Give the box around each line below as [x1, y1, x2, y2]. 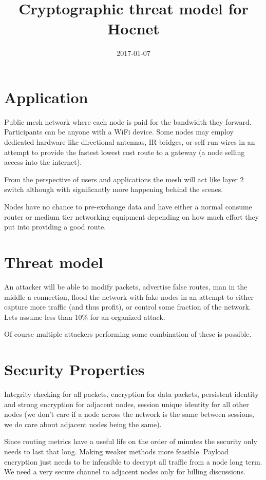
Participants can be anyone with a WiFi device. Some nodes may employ [4, 126, 234, 137]
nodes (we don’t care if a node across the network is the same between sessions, [4, 409, 254, 419]
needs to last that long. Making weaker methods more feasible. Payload [4, 446, 229, 456]
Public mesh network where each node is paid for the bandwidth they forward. [4, 116, 252, 127]
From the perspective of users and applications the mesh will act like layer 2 [4, 174, 244, 184]
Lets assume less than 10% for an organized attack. [4, 311, 165, 322]
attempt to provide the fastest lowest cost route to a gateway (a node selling [4, 146, 245, 157]
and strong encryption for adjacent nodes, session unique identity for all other [4, 398, 249, 409]
